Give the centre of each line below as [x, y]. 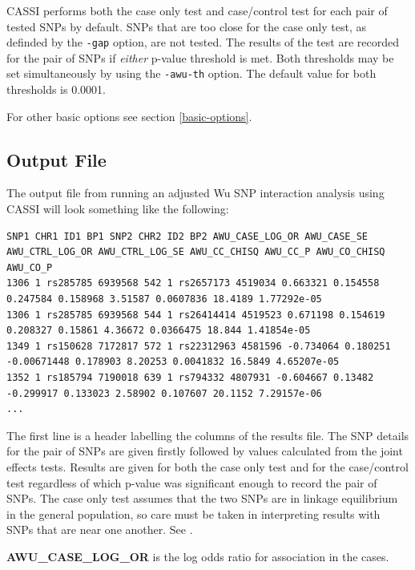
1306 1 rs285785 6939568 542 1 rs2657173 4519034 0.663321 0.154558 [193, 283]
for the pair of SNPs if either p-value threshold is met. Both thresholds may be [200, 57]
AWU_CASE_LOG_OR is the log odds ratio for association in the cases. [198, 556]
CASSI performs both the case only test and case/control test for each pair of [197, 10]
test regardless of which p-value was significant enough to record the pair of [192, 482]
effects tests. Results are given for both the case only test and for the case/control [207, 466]
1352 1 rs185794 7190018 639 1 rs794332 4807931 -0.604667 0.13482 [190, 378]
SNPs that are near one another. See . [100, 530]
